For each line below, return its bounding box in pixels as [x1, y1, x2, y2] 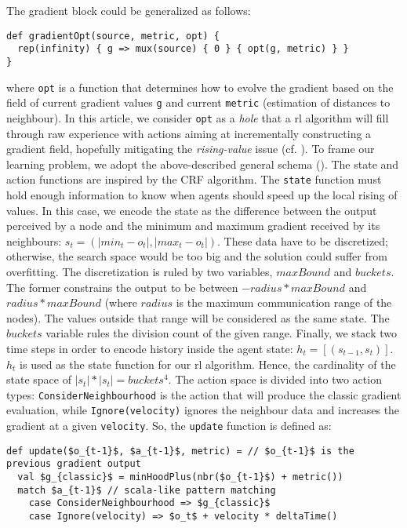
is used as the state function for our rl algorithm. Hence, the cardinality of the [20, 355, 396, 372]
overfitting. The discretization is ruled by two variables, [6, 263, 273, 279]
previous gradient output [6, 458, 141, 470]
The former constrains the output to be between [6, 279, 238, 295]
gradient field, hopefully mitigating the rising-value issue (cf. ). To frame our [6, 140, 375, 157]
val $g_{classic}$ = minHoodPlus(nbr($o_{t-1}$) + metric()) [17, 471, 343, 482]
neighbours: [6, 232, 62, 249]
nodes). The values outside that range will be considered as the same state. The [6, 309, 390, 326]
